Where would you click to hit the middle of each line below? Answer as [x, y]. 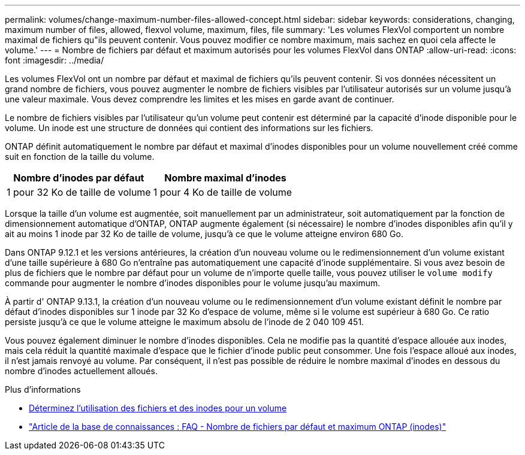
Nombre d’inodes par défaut [79, 178]
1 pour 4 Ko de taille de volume [223, 192]
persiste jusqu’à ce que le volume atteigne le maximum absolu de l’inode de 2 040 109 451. [185, 322]
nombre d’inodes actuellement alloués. [81, 371]
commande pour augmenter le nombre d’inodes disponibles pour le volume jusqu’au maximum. [193, 283]
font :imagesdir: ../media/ [55, 60]
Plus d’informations [43, 389]
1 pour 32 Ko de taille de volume [79, 192]
